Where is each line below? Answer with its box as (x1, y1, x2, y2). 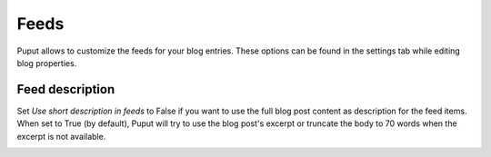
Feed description (16, 82, 115, 97)
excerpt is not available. (16, 131, 106, 142)
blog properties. (16, 57, 77, 68)
